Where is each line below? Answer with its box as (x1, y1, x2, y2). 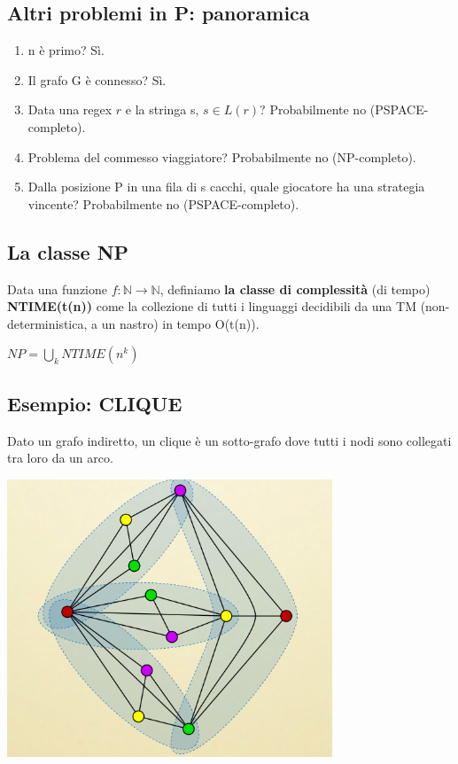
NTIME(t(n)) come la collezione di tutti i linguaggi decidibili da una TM (7, 297, 416, 316)
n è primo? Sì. (27, 41, 105, 59)
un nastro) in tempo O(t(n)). (101, 314, 260, 332)
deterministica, (7, 314, 88, 332)
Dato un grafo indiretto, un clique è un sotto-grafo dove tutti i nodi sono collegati (7, 431, 452, 449)
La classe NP (7, 238, 129, 265)
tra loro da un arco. (7, 448, 113, 467)
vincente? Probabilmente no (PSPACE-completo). (27, 194, 299, 213)
